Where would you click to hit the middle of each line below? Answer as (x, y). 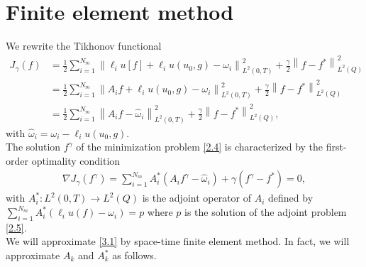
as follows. (134, 255)
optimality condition (76, 160)
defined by (291, 198)
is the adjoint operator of (197, 198)
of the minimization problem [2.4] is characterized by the (200, 147)
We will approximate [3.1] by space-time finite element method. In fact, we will (178, 241)
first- (336, 147)
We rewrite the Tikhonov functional (84, 46)
